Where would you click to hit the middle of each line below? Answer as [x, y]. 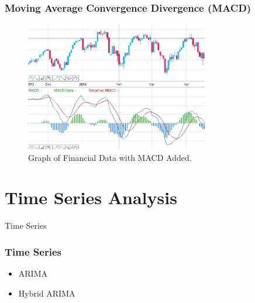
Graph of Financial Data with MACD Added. [110, 157]
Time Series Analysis [91, 197]
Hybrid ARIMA [47, 293]
